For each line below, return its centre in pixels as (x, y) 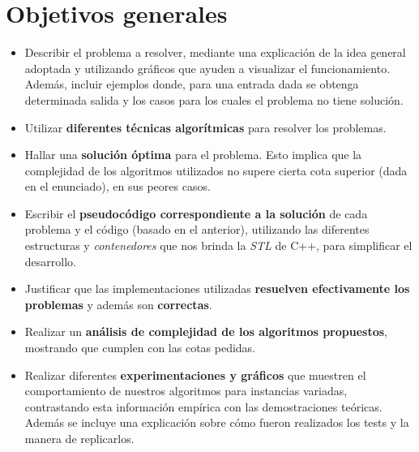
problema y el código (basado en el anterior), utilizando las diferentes (197, 229)
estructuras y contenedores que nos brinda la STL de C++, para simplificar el (218, 245)
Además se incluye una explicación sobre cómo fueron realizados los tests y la (217, 422)
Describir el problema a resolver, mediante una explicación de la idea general (215, 52)
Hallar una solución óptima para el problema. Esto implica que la (193, 155)
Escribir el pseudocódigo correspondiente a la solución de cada (196, 213)
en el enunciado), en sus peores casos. (118, 186)
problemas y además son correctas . (118, 304)
